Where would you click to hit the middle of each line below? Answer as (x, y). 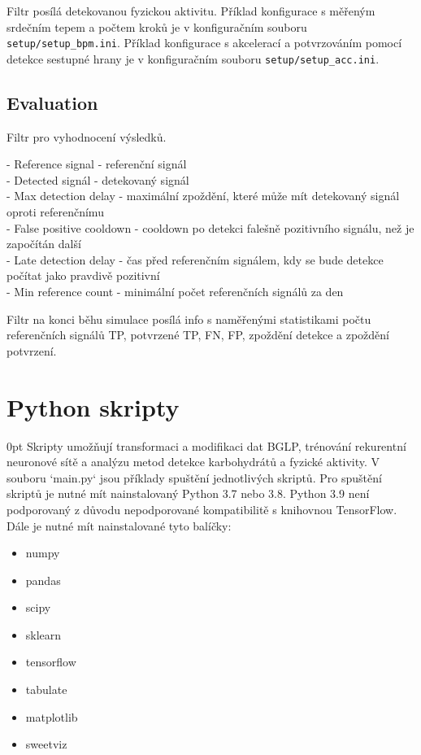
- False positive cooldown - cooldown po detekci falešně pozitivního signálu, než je (210, 227)
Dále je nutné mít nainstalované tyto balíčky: (119, 525)
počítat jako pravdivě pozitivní (83, 275)
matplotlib (52, 716)
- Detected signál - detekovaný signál (98, 179)
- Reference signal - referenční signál (97, 164)
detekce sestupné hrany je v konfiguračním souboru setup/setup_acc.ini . (193, 58)
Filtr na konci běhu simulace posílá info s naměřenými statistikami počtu (189, 319)
